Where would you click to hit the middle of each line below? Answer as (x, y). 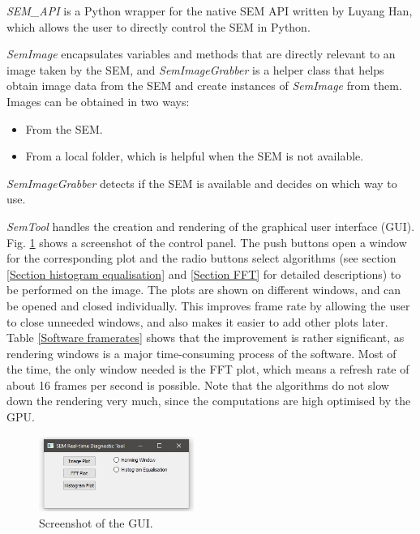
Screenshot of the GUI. (96, 522)
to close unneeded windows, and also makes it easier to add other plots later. (197, 321)
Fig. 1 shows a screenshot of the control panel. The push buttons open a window (207, 242)
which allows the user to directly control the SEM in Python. (159, 26)
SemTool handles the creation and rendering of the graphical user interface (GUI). (211, 226)
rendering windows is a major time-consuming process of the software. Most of (201, 353)
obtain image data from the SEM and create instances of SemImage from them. (204, 85)
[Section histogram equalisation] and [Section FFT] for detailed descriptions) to (204, 273)
